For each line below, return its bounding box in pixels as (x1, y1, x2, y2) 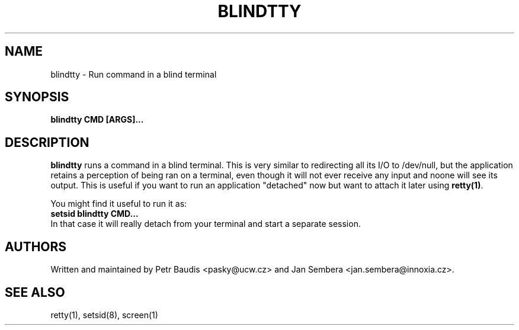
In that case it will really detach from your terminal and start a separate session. (50, 219, 361, 229)
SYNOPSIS (5, 89, 69, 105)
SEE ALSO (5, 284, 65, 300)
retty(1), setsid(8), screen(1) (50, 309, 158, 320)
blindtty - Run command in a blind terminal (50, 69, 217, 79)
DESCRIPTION (5, 134, 89, 150)
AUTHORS (5, 239, 67, 254)
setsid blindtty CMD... (50, 209, 139, 219)
